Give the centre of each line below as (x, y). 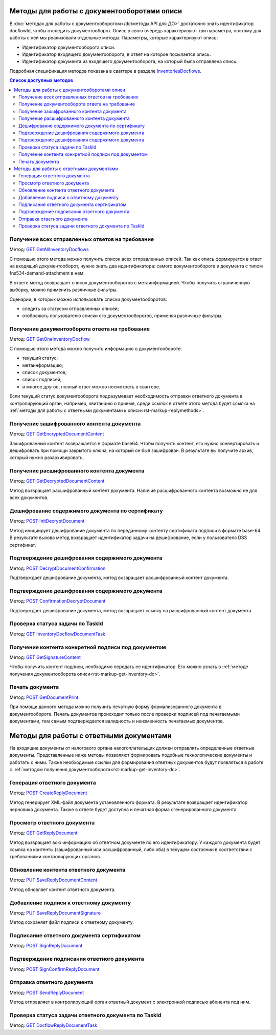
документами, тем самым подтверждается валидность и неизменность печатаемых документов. (117, 721)
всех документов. (29, 498)
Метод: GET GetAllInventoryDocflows (49, 250)
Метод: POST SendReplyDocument (47, 992)
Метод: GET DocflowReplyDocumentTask (53, 1025)
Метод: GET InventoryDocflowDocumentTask (57, 634)
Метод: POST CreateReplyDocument (48, 793)
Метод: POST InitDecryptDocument (47, 521)
